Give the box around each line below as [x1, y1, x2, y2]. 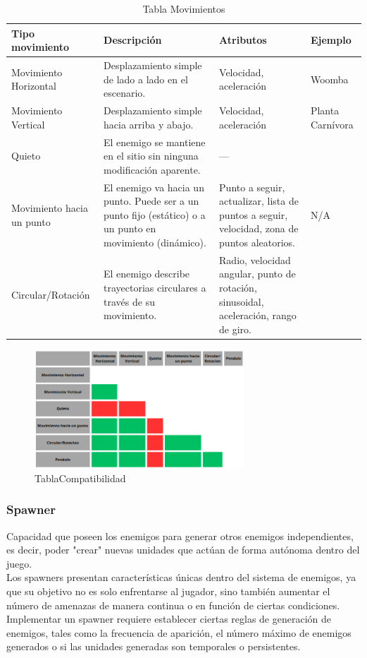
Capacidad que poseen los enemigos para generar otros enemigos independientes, [6, 528, 354, 543]
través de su [104, 294, 155, 309]
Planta [310, 103, 340, 118]
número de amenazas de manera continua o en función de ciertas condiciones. [6, 597, 340, 612]
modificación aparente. [104, 162, 201, 177]
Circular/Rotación [11, 287, 90, 301]
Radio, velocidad [219, 252, 291, 267]
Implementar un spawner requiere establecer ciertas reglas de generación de [6, 611, 332, 626]
